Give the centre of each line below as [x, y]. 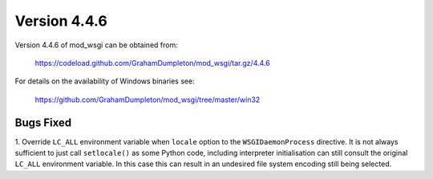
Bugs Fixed [43, 122]
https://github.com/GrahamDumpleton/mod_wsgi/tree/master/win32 [148, 100]
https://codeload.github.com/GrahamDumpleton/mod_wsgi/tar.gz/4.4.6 [152, 63]
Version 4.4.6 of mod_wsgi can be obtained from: [96, 45]
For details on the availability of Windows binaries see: [105, 81]
